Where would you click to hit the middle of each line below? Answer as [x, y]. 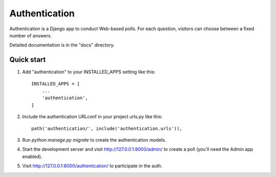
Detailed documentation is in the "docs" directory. [62, 45]
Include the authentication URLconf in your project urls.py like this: [93, 117]
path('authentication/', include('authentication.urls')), [107, 128]
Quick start [28, 60]
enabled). [32, 157]
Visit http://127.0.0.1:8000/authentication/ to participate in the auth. [92, 166]
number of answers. [31, 35]
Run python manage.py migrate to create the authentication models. [94, 140]
